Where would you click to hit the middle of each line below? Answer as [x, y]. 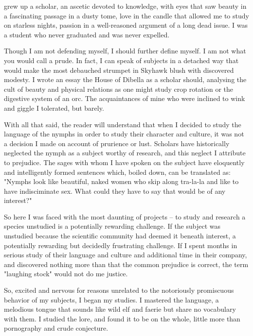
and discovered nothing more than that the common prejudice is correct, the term [126, 264]
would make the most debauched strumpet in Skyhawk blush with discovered [119, 70]
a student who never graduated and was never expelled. [87, 34]
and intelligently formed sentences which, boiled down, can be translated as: [117, 172]
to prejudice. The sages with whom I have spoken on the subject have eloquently [124, 162]
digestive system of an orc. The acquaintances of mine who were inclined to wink [125, 98]
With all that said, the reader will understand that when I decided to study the [123, 124]
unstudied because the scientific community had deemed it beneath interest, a [120, 236]
